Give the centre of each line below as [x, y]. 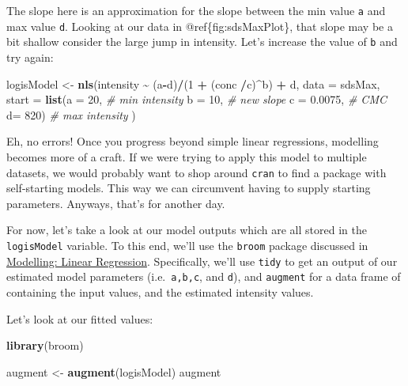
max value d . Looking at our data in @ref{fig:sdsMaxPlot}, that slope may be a [200, 26]
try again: [30, 57]
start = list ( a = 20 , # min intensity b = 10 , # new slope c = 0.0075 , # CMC [196, 99]
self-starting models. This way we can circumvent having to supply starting [189, 188]
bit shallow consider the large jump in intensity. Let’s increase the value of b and [202, 42]
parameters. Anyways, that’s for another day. [116, 203]
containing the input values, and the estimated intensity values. [160, 291]
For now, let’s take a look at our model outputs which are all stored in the [187, 230]
